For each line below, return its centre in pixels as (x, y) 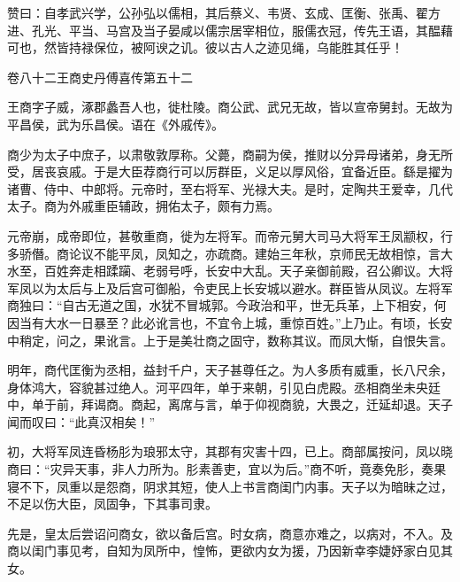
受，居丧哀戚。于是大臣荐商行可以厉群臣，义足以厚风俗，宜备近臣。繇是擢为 (230, 171)
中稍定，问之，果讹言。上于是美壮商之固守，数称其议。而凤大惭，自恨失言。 (230, 340)
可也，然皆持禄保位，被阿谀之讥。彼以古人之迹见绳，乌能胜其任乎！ (205, 47)
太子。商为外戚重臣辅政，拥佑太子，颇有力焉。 (143, 206)
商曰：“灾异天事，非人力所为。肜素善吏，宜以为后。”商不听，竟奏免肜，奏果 (227, 469)
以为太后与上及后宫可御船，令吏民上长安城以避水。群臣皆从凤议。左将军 (242, 287)
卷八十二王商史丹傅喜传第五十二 (100, 77)
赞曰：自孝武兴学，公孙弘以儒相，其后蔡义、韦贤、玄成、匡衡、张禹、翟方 (224, 12)
